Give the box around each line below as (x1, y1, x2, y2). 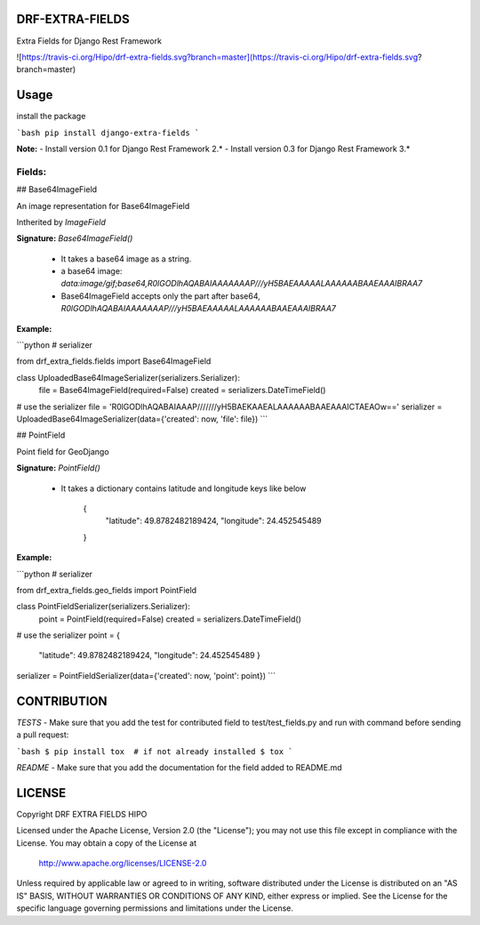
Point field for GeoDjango (16, 446, 110, 457)
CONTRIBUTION (16, 694, 108, 709)
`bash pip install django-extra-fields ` (16, 127, 200, 138)
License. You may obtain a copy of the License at (16, 837, 197, 849)
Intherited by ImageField (16, 216, 107, 227)
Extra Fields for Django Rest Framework (16, 36, 162, 46)
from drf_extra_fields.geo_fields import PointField (16, 584, 197, 595)
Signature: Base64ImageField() (16, 233, 133, 244)
